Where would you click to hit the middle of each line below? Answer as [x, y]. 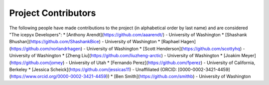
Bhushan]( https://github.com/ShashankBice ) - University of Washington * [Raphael [94, 42]
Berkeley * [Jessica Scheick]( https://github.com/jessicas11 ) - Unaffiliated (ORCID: [93, 69]
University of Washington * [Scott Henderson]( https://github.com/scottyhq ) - [166, 48]
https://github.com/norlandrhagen [46, 48]
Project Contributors [53, 13]
